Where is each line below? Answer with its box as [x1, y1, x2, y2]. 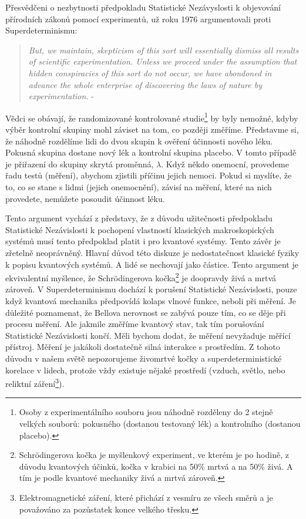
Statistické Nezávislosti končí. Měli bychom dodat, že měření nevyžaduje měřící [5, 329, 291, 341]
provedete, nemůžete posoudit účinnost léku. [5, 192, 165, 204]
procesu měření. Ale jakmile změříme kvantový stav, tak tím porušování [5, 318, 264, 330]
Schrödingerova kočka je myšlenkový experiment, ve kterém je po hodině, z [19, 449, 289, 461]
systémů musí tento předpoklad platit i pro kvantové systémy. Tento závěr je [5, 235, 281, 247]
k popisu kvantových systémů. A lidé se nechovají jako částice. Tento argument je [5, 258, 298, 270]
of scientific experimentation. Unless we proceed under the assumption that [28, 55, 297, 68]
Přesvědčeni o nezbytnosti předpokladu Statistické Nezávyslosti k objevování [5, 1, 281, 13]
